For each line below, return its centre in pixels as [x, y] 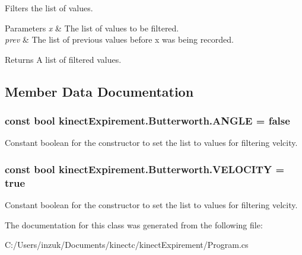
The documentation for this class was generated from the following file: [134, 224]
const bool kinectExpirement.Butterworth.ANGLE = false [147, 121]
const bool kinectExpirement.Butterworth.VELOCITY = [145, 169]
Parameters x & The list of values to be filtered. [92, 28]
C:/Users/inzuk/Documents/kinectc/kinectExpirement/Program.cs [127, 245]
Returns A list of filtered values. [63, 59]
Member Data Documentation [99, 91]
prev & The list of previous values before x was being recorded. [119, 39]
